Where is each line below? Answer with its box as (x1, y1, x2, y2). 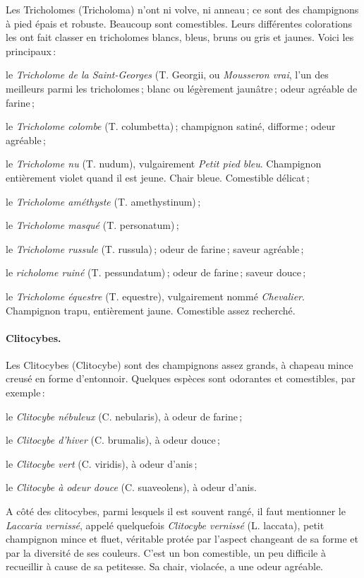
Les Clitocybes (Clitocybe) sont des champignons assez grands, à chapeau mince (6, 357, 353, 372)
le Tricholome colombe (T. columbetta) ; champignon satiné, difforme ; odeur (6, 119, 336, 134)
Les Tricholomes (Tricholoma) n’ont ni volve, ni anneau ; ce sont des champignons (6, 2, 359, 16)
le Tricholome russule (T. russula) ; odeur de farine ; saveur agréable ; (6, 241, 304, 256)
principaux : (6, 43, 56, 58)
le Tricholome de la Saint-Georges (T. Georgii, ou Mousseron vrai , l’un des (6, 67, 329, 82)
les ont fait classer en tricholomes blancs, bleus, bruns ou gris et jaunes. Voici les (6, 30, 354, 45)
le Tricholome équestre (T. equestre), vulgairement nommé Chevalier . (6, 288, 305, 303)
